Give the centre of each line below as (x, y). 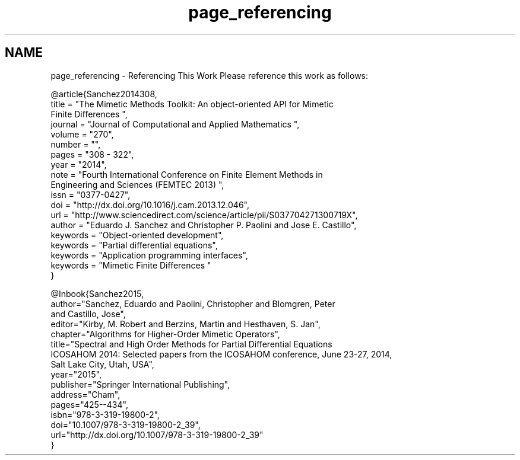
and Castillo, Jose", (88, 314)
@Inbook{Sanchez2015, (97, 293)
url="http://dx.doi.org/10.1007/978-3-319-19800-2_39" (157, 435)
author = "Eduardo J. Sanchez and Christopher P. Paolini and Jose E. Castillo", (204, 225)
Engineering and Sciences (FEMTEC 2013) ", (137, 184)
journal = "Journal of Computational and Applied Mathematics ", (175, 124)
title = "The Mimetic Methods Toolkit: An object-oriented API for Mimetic (192, 104)
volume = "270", (82, 134)
